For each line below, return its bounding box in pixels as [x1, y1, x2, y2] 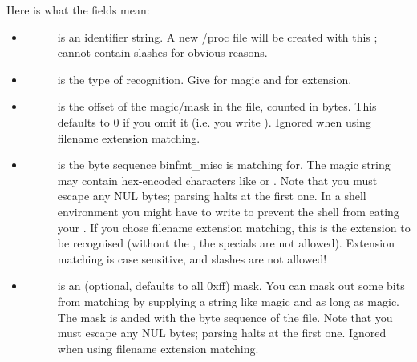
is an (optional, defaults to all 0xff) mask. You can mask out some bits [57, 277, 405, 294]
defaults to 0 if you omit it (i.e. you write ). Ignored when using [57, 113, 371, 130]
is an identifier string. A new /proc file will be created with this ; [57, 28, 378, 45]
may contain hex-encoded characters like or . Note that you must [57, 171, 378, 188]
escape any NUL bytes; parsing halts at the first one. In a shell [57, 187, 366, 204]
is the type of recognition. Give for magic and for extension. [57, 70, 352, 87]
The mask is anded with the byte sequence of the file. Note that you [57, 308, 393, 325]
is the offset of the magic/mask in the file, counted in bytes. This [57, 98, 377, 115]
